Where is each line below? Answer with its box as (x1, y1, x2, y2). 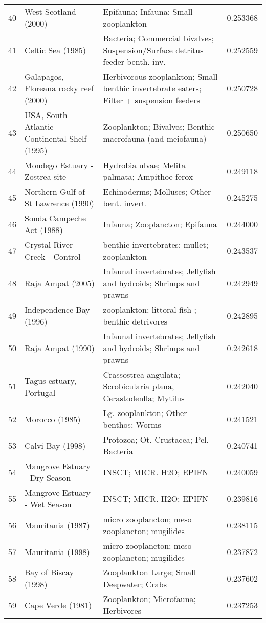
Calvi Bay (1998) (25, 439, 86, 451)
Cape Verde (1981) (25, 598, 92, 611)
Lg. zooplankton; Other (103, 407, 187, 419)
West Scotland (25, 6, 76, 17)
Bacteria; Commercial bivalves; (103, 32, 214, 44)
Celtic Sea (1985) (25, 44, 86, 56)
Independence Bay (25, 304, 90, 315)
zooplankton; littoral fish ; (103, 304, 196, 315)
